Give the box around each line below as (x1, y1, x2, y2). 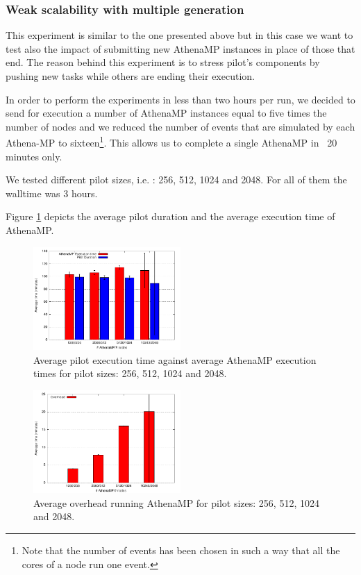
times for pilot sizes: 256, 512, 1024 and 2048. (33, 366, 227, 381)
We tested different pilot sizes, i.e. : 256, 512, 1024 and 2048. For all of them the (6, 172, 347, 187)
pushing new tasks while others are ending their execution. (6, 69, 255, 83)
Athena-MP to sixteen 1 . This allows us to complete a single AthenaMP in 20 (6, 133, 337, 150)
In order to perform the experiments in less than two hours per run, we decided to (6, 92, 355, 106)
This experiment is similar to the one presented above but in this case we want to (6, 28, 353, 42)
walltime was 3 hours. (6, 185, 98, 200)
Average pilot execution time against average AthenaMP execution (33, 352, 317, 367)
